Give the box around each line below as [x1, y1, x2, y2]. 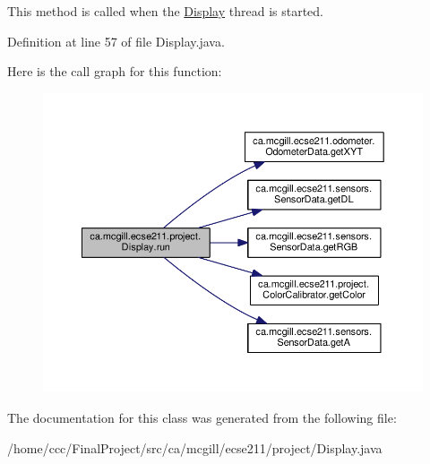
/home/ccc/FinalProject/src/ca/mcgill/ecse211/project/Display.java [7, 438, 383, 457]
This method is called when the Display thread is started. [7, 2, 323, 20]
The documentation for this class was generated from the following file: [7, 408, 397, 426]
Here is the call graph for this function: [7, 62, 222, 81]
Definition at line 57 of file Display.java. [7, 31, 225, 50]
